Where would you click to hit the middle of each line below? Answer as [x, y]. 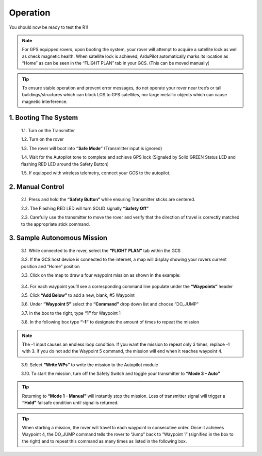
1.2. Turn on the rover [42, 139]
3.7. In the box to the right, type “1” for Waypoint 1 [71, 313]
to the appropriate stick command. [56, 224]
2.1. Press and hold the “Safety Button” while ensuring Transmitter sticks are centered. [108, 200]
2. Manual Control [37, 187]
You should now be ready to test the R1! [49, 27]
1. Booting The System [43, 118]
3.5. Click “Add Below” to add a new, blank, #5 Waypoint [78, 295]
